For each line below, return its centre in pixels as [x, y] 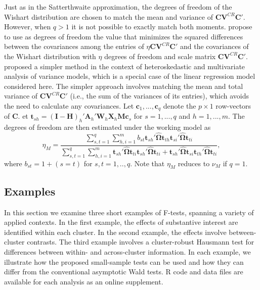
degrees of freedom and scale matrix [160, 56]
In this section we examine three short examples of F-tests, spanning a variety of [129, 212]
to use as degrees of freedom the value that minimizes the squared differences [124, 36]
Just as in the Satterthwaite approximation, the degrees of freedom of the [118, 7]
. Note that [147, 163]
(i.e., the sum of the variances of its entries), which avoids [160, 96]
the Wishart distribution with [50, 56]
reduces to [194, 163]
